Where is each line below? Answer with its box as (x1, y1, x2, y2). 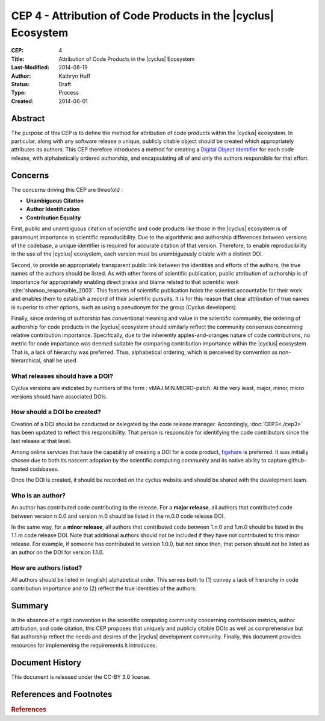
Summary (11, 600, 49, 611)
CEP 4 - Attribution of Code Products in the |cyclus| (11, 9, 274, 22)
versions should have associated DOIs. (11, 392, 108, 400)
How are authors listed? (11, 564, 82, 572)
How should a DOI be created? (11, 408, 102, 416)
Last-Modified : (11, 64, 49, 71)
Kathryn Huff (58, 72, 91, 80)
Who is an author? (11, 491, 66, 500)
